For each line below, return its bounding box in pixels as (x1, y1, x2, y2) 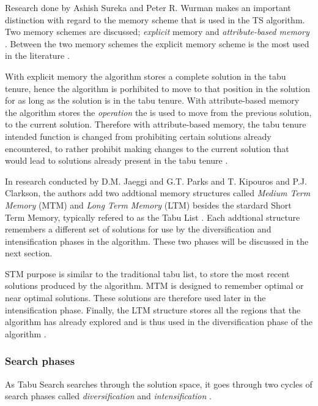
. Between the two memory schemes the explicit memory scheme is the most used (5, 37, 309, 50)
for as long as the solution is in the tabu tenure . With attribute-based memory (5, 94, 300, 107)
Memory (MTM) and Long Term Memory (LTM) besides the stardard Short (5, 198, 292, 211)
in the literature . (5, 49, 70, 62)
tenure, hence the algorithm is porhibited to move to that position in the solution (5, 82, 310, 94)
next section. (5, 247, 53, 259)
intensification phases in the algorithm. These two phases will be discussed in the (5, 234, 309, 247)
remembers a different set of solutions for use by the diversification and (5, 223, 272, 236)
